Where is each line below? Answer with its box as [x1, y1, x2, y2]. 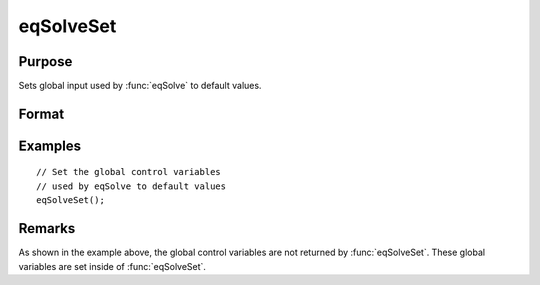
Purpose [18, 53, 73, 70]
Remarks [18, 220, 76, 237]
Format [18, 105, 65, 122]
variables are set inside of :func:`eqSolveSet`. [18, 260, 207, 272]
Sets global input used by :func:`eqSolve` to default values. [18, 80, 262, 92]
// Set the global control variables [36, 166, 222, 178]
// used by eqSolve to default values [36, 180, 227, 192]
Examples [18, 137, 82, 154]
